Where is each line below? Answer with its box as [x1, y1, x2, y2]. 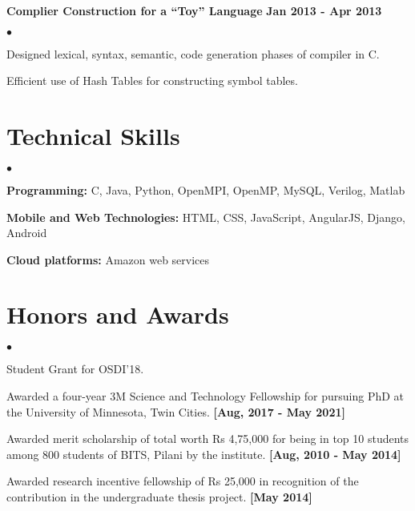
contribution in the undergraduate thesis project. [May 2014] [6, 488, 312, 505]
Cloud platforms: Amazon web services [6, 251, 210, 268]
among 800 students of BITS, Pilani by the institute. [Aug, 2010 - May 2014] [6, 445, 401, 462]
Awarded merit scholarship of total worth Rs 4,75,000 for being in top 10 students [6, 430, 409, 447]
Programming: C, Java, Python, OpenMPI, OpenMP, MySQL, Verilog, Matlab [6, 181, 405, 198]
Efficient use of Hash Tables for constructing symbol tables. [6, 72, 298, 89]
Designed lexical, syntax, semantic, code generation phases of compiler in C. [6, 45, 380, 62]
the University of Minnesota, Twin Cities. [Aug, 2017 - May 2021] [6, 403, 345, 420]
